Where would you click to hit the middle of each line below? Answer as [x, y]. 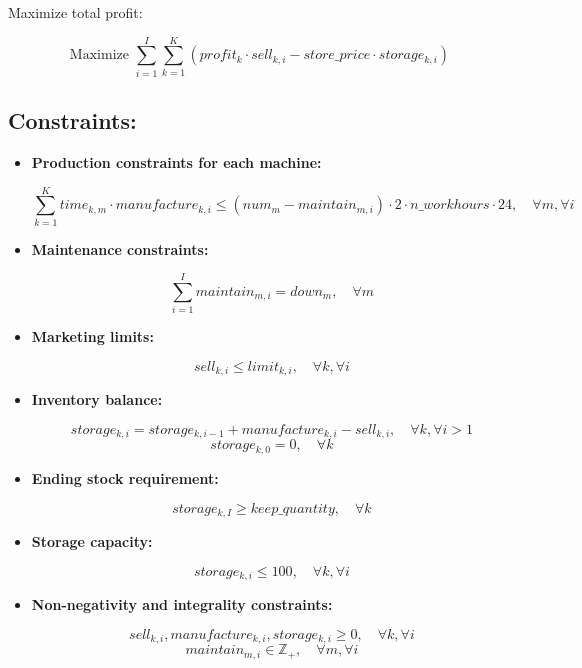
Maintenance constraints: [120, 248]
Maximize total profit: [75, 12]
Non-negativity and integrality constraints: [182, 604]
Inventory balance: [97, 399]
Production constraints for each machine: [176, 161]
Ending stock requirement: [125, 477]
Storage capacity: [92, 540]
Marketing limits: [92, 336]
